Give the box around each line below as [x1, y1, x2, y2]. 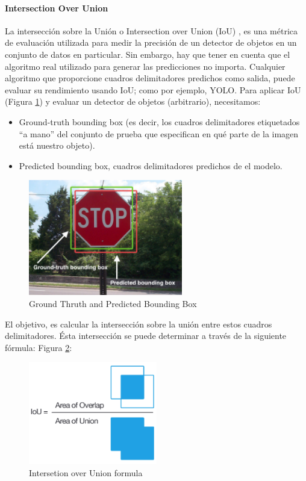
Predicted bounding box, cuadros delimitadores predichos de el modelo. [19, 159, 283, 172]
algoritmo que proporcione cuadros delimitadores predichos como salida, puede [5, 72, 295, 84]
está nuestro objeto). [19, 139, 95, 152]
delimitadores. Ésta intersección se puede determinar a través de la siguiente [5, 329, 287, 342]
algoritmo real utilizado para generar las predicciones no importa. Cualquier [5, 60, 286, 72]
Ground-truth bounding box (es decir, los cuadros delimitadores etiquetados [19, 115, 300, 128]
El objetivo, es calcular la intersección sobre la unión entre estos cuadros [5, 317, 272, 330]
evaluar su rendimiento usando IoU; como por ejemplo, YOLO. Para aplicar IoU [5, 83, 301, 96]
